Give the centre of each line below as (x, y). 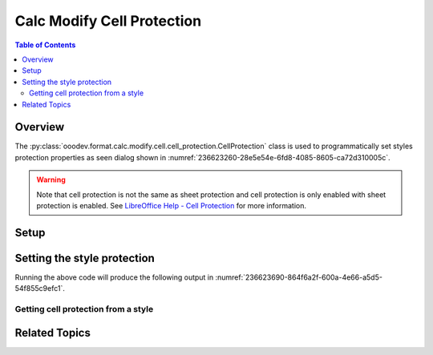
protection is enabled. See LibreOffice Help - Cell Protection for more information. (171, 205)
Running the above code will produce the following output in (114, 277)
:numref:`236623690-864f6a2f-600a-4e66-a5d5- (299, 277)
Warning (51, 180)
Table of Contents (45, 45)
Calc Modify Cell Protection (108, 21)
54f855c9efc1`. (40, 288)
